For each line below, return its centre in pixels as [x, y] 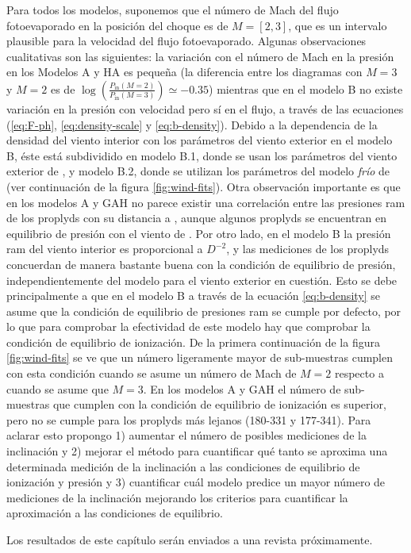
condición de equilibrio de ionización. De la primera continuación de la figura [193, 342]
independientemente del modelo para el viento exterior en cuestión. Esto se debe [202, 280]
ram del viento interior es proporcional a [105, 249]
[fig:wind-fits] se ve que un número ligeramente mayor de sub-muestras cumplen [200, 357]
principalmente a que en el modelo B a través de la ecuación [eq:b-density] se [194, 296]
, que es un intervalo [338, 25]
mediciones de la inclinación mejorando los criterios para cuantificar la [177, 497]
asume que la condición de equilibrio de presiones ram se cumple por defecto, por [204, 311]
